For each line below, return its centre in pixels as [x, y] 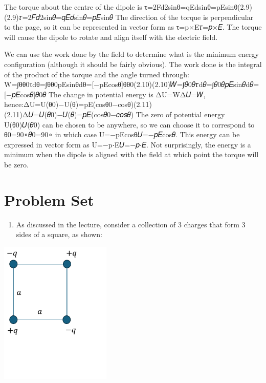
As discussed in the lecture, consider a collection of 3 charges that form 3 [131, 224]
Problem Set [49, 199]
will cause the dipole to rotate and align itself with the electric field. [111, 37]
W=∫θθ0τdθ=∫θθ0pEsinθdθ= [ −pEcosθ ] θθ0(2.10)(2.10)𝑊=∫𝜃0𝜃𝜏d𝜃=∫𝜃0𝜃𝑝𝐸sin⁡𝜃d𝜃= [132, 84]
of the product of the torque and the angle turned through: [97, 74]
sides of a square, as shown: [59, 234]
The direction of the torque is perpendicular [184, 17]
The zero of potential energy [180, 114]
